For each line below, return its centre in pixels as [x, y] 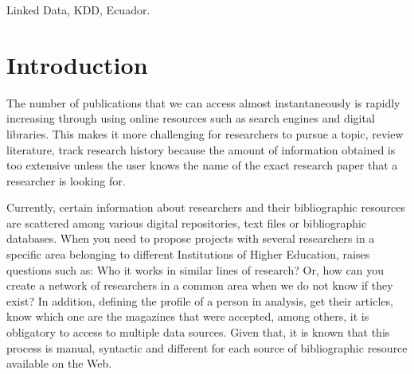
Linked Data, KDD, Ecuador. [78, 10]
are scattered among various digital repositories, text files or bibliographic [187, 222]
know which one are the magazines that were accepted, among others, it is [188, 316]
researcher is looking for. [66, 180]
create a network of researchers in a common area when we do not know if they [200, 285]
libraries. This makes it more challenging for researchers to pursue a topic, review [205, 133]
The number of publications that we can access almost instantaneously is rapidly [203, 102]
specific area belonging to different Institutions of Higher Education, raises [188, 254]
